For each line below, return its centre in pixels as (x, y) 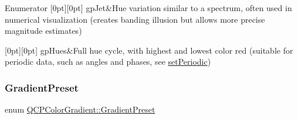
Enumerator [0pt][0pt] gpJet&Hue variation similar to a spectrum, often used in (148, 8)
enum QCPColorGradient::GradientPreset (80, 109)
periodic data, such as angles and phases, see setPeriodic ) (108, 62)
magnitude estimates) (43, 31)
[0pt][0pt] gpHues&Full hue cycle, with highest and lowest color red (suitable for (149, 50)
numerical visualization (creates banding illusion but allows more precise (135, 19)
